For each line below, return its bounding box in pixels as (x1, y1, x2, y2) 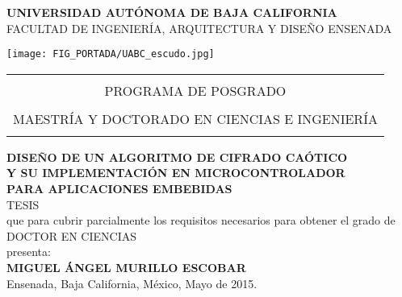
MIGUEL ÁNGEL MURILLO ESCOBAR (6, 259, 246, 275)
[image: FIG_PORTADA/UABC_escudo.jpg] (6, 48, 215, 60)
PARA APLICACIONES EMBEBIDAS (6, 180, 232, 197)
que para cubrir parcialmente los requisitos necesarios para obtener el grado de (6, 212, 396, 229)
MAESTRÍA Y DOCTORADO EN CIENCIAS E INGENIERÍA (13, 109, 378, 128)
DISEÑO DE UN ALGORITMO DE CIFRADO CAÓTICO (6, 148, 348, 165)
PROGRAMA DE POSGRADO (104, 80, 287, 100)
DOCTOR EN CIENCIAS (6, 227, 136, 244)
